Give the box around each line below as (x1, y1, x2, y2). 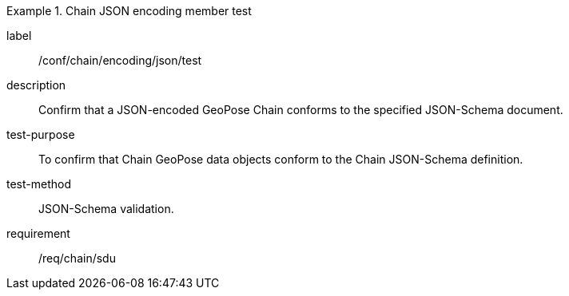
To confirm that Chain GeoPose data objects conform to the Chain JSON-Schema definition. (38, 152, 523, 166)
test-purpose (6, 128, 75, 141)
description (6, 78, 66, 92)
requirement (6, 227, 70, 240)
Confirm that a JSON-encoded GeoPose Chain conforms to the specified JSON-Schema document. (38, 103, 563, 116)
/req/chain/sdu (38, 251, 116, 265)
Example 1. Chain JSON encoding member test (6, 4, 252, 18)
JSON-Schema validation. (38, 202, 174, 215)
